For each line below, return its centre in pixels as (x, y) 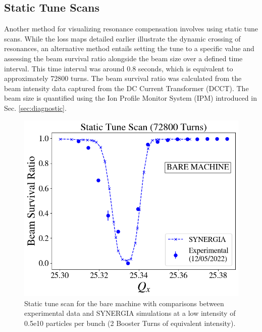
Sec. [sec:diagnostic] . (35, 108)
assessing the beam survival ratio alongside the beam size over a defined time (123, 58)
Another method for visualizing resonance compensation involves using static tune (131, 29)
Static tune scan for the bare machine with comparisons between (124, 303)
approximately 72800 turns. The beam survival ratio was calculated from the (123, 78)
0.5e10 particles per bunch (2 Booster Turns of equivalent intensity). (130, 323)
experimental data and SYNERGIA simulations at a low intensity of (130, 313)
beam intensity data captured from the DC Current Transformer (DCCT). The (126, 88)
